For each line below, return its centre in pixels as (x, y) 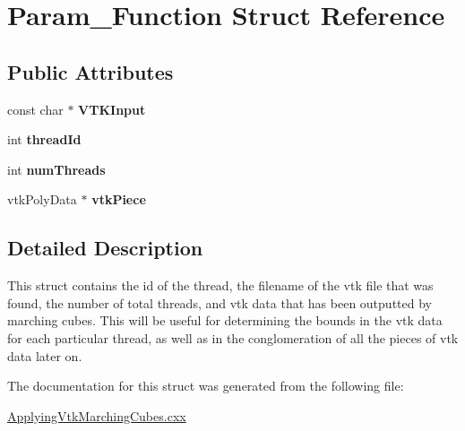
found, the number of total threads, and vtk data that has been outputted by (220, 302)
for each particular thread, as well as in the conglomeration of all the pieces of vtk (233, 337)
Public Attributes (90, 71)
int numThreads (56, 169)
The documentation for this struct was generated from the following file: (206, 386)
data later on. (45, 355)
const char (35, 109)
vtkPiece (119, 199)
